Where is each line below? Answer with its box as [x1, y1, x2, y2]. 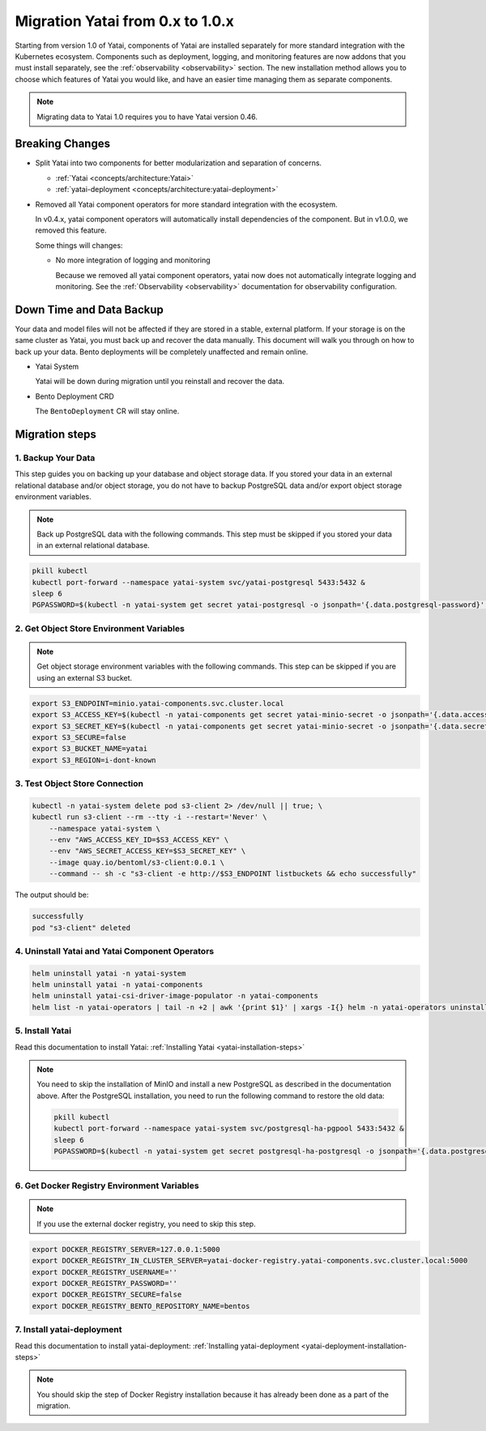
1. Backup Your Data [15, 452, 96, 463]
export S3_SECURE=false [32, 733, 127, 741]
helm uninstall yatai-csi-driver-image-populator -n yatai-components [32, 991, 319, 1001]
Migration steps [15, 427, 97, 441]
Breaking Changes [15, 137, 111, 151]
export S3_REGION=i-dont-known [32, 755, 157, 765]
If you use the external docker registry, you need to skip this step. [36, 1219, 256, 1228]
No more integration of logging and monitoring [55, 255, 211, 265]
